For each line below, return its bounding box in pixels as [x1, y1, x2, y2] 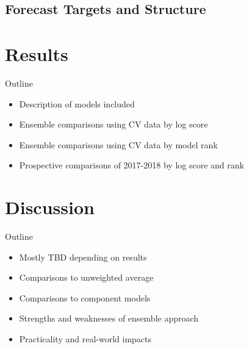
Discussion [5, 195, 95, 220]
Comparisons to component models [19, 291, 151, 304]
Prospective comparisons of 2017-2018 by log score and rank [19, 159, 244, 171]
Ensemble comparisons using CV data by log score [19, 118, 208, 131]
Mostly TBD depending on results [19, 250, 147, 263]
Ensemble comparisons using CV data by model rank [19, 138, 218, 151]
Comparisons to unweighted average [19, 271, 154, 284]
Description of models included [19, 97, 135, 110]
